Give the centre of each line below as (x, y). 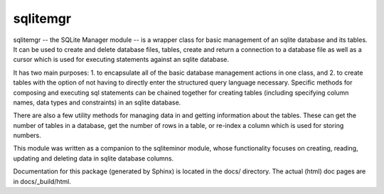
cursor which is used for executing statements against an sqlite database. (121, 60)
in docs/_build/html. (42, 181)
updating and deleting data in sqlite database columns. (94, 158)
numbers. (27, 136)
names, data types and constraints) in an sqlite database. (97, 102)
